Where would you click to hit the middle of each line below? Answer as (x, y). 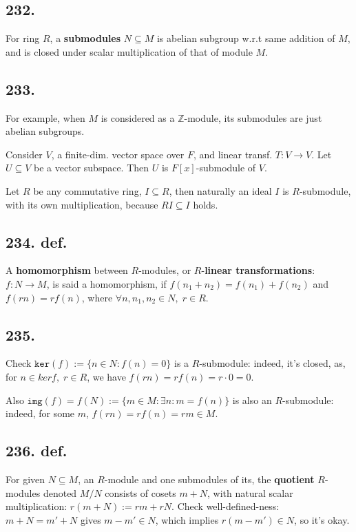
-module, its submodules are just (253, 117)
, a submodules (85, 38)
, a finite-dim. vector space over (118, 154)
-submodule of (226, 168)
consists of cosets (140, 492)
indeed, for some (40, 413)
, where (97, 297)
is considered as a (138, 117)
